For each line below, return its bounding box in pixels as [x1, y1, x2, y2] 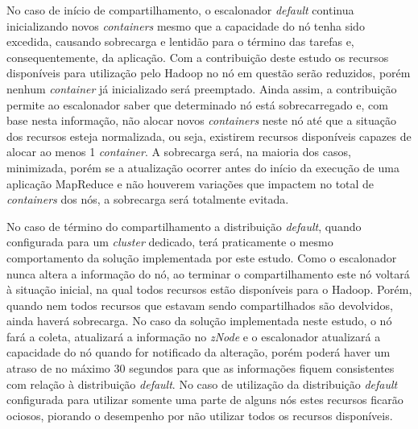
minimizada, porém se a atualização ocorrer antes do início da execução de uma [6, 159, 399, 175]
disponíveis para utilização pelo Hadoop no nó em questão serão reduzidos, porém [6, 64, 411, 81]
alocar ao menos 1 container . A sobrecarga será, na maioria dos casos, [6, 143, 351, 160]
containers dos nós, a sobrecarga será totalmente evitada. [6, 191, 289, 208]
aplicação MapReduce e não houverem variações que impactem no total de [6, 175, 375, 192]
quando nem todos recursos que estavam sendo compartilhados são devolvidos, [6, 296, 393, 313]
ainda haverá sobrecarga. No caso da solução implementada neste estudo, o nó [6, 312, 392, 329]
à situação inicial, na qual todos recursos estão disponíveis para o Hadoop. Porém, [6, 281, 412, 298]
